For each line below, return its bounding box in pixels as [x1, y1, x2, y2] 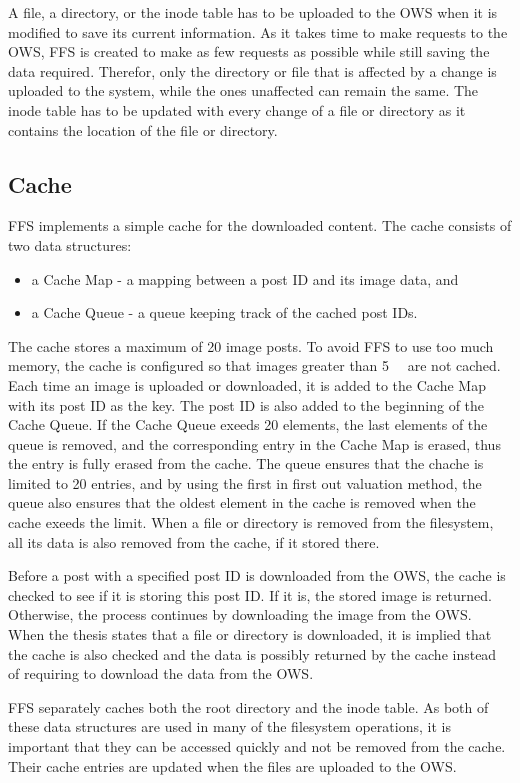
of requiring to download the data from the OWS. [8, 663, 314, 684]
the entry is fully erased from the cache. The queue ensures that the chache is [8, 453, 484, 474]
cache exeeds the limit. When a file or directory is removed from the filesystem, [8, 512, 494, 533]
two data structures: [8, 234, 132, 255]
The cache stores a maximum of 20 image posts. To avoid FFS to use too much [8, 335, 494, 356]
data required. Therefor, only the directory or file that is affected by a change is [8, 60, 497, 81]
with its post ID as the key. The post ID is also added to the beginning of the [8, 394, 485, 415]
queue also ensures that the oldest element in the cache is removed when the [8, 492, 476, 513]
